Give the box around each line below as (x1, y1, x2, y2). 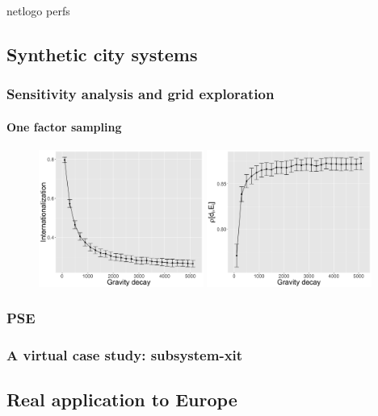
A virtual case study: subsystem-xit (6, 344, 243, 364)
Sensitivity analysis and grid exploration (6, 84, 275, 104)
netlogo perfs (6, 2, 70, 19)
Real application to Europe (6, 387, 237, 412)
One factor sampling (6, 118, 122, 135)
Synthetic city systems (6, 41, 198, 66)
